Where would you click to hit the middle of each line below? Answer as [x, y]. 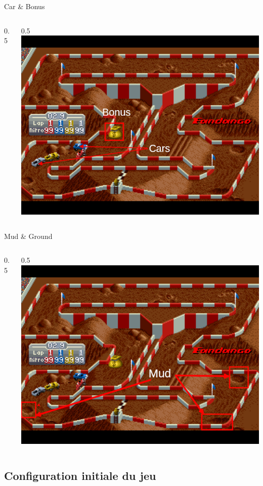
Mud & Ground [28, 236]
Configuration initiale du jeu [80, 476]
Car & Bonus [25, 6]
